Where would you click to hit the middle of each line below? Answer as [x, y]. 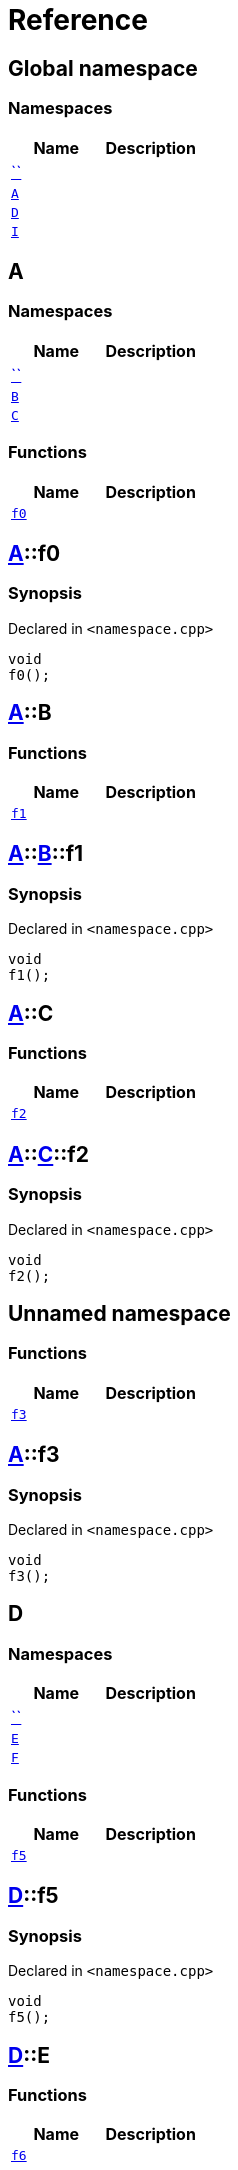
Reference [78, 20]
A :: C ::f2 [48, 1154]
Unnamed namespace [119, 1314]
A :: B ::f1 [46, 854]
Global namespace [103, 68]
